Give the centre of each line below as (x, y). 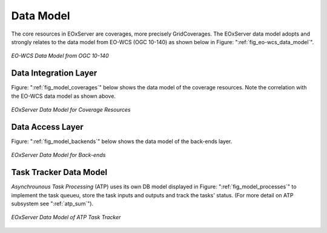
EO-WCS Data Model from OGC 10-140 (60, 56)
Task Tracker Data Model (59, 172)
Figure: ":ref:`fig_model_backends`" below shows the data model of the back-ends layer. (122, 141)
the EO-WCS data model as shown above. (64, 96)
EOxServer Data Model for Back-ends (58, 155)
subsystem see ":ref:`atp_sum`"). (52, 203)
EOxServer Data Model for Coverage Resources (71, 110)
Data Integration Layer (54, 73)
